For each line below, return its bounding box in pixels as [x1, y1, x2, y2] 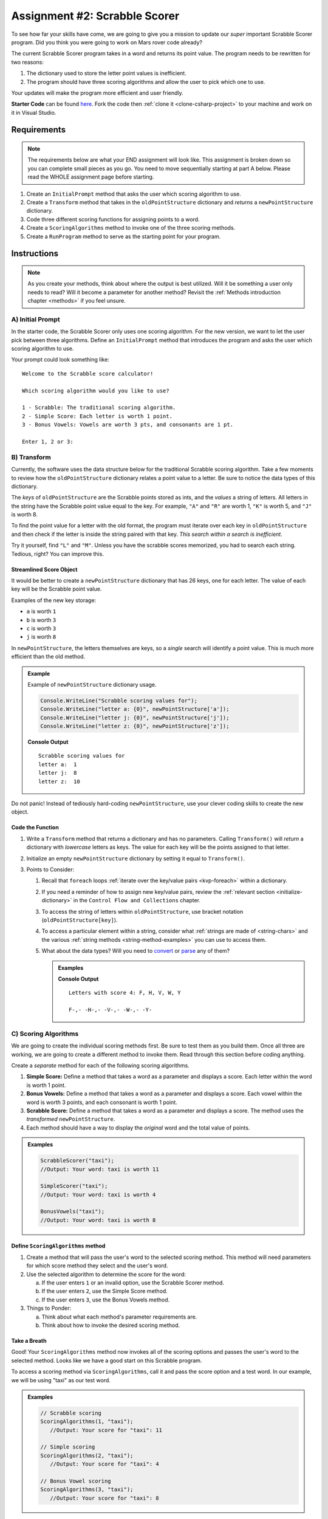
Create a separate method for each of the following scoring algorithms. [11, 1062, 190, 1069]
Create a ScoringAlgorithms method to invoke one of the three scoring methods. [26, 224, 236, 231]
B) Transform [11, 453, 52, 461]
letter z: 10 [38, 778, 80, 785]
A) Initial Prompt [11, 315, 60, 323]
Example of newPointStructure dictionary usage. [27, 681, 157, 688]
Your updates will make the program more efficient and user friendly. [11, 89, 183, 97]
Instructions [11, 249, 59, 259]
